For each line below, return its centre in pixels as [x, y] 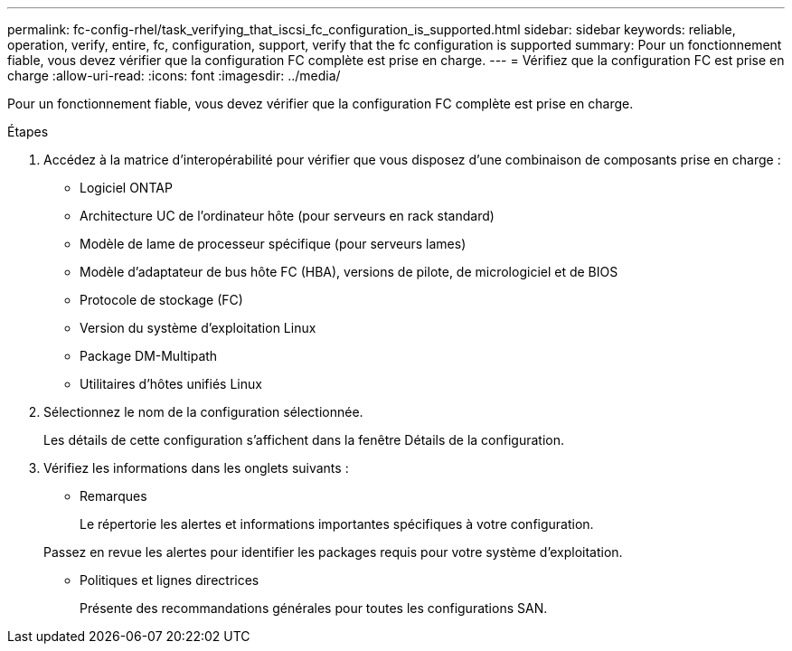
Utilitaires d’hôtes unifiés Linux [171, 384]
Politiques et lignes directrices [170, 580]
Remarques [113, 496]
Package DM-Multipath [149, 356]
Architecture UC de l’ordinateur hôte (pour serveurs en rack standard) [287, 216]
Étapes [28, 132]
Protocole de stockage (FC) [161, 300]
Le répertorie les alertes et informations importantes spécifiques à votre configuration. [337, 524]
